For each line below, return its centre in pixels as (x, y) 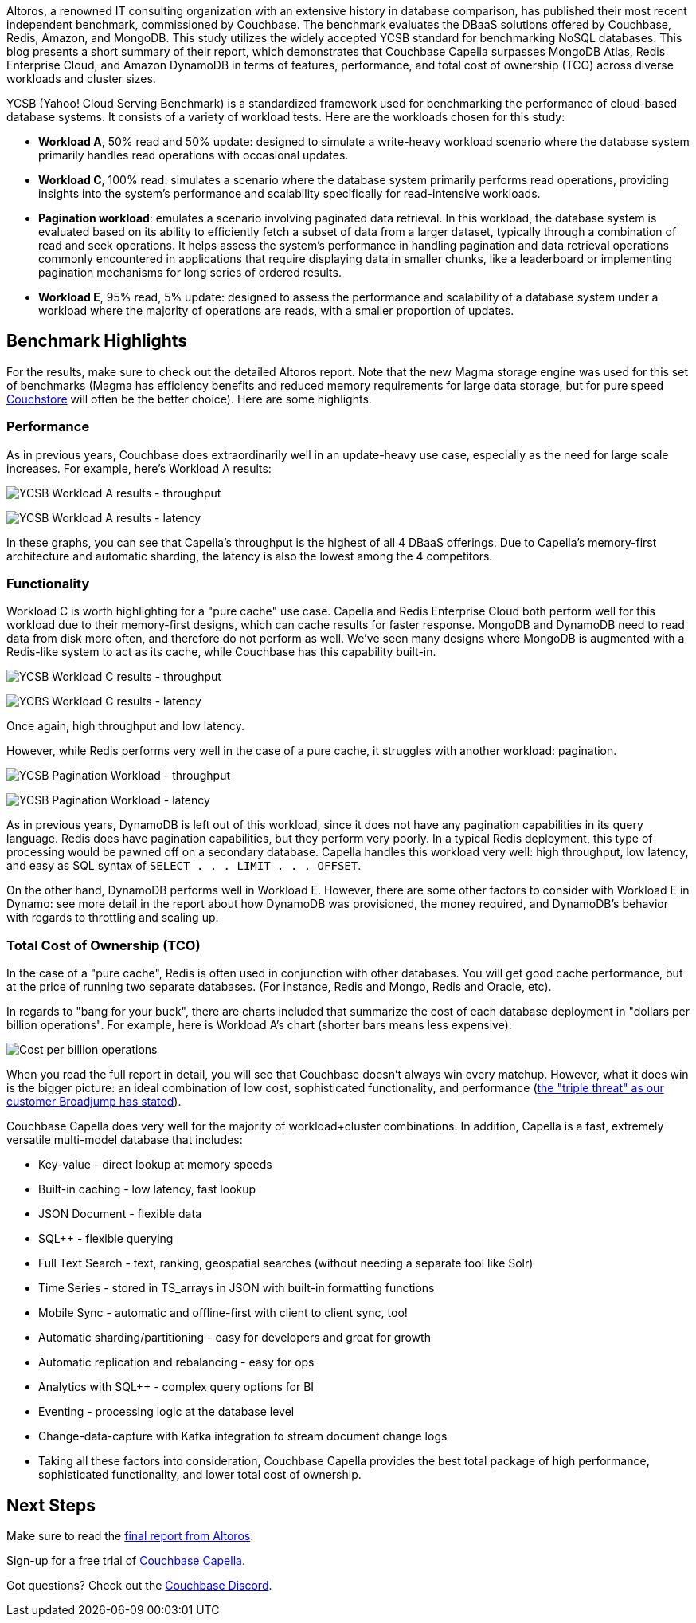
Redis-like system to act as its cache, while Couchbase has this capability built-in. (221, 652)
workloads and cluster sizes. (81, 79)
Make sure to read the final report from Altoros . (130, 1535)
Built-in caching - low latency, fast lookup (147, 1189)
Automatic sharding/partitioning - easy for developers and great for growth (235, 1338)
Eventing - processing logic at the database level (166, 1412)
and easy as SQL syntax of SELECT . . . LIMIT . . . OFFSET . (184, 866)
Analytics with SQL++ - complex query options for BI (176, 1387)
